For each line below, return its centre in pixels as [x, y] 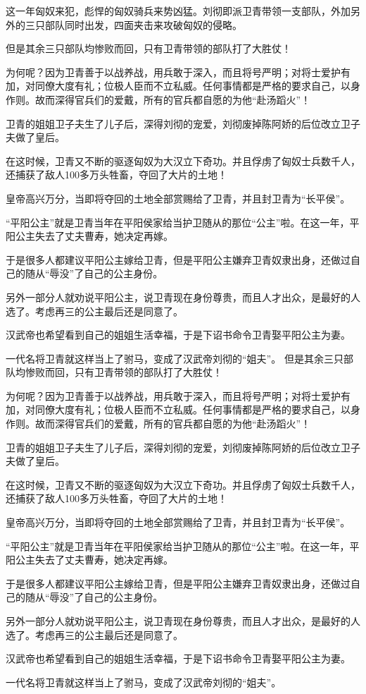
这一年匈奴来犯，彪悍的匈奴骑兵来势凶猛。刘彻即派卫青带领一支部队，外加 [178, 11]
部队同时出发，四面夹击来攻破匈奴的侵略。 [143, 24]
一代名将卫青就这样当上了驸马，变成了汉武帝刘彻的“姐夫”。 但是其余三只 [175, 358]
